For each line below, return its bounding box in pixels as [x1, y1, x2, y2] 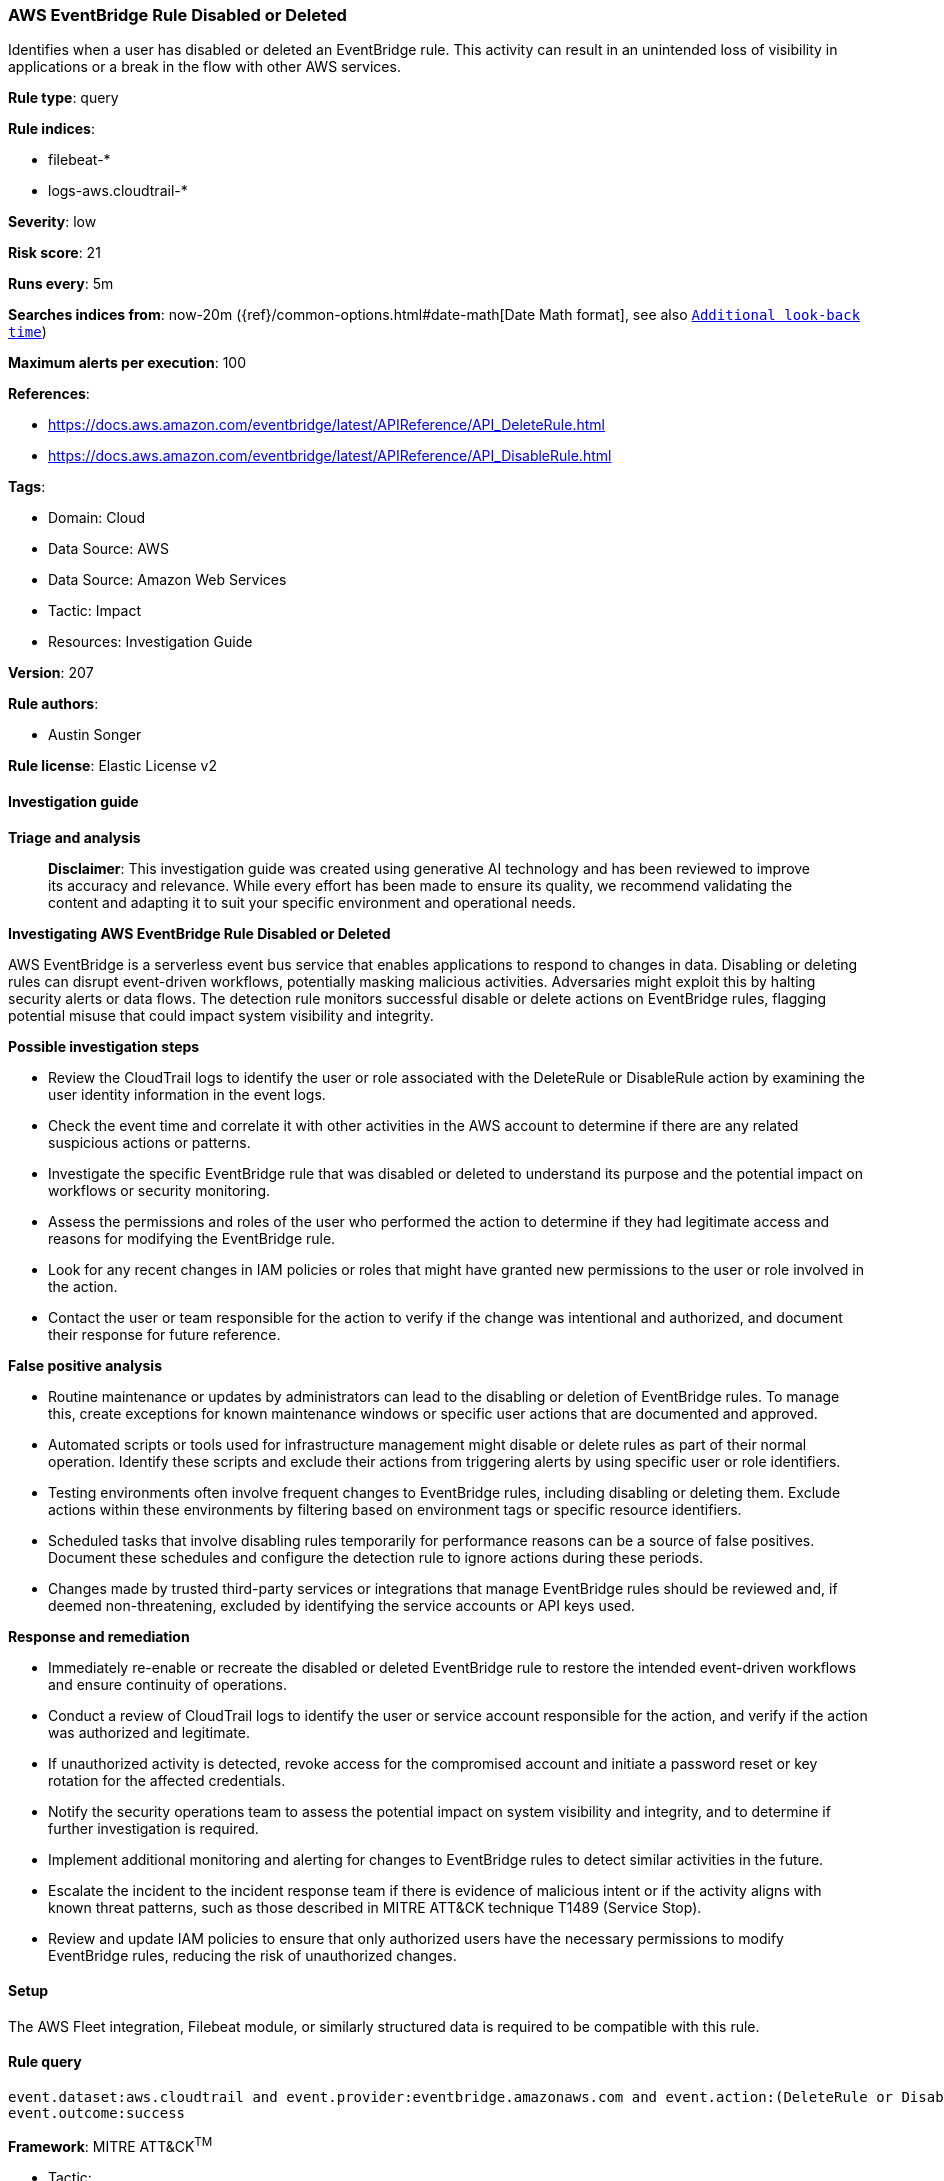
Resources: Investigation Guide [48, 633, 253, 651]
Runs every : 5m [8, 275, 114, 293]
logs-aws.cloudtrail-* [48, 182, 188, 200]
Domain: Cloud [48, 509, 146, 527]
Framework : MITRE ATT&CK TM [8, 2135, 213, 2155]
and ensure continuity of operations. [48, 1675, 287, 1693]
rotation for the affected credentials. [48, 1771, 286, 1789]
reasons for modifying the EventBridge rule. [48, 1229, 336, 1247]
